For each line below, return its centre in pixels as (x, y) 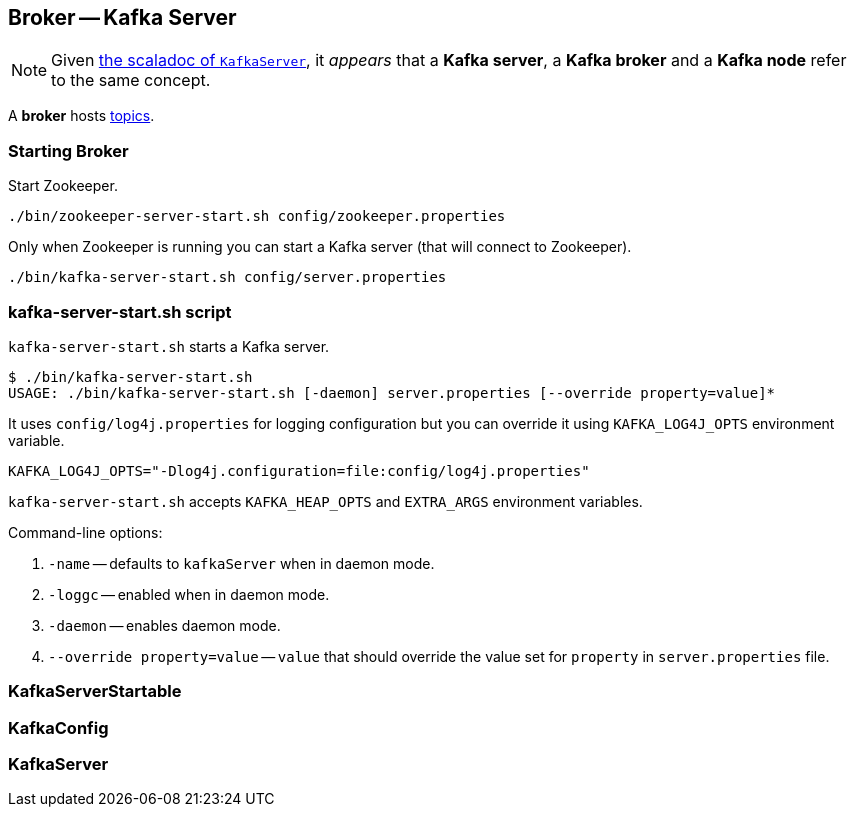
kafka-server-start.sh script (120, 311)
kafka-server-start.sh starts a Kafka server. (169, 346)
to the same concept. (131, 80)
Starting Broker (68, 150)
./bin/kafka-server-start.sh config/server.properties (227, 277)
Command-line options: (85, 532)
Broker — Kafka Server (122, 17)
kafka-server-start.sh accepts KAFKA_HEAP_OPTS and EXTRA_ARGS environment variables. (325, 501)
